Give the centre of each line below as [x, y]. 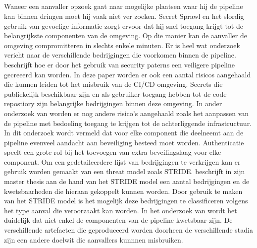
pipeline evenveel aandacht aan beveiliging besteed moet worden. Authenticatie [124, 142]
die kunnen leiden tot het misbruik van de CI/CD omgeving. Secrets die [113, 84]
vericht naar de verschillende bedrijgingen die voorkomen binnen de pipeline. [120, 55]
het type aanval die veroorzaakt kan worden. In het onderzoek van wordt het [121, 210]
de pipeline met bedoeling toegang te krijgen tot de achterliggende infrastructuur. [128, 123]
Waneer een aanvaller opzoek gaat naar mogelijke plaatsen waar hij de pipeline [124, 6]
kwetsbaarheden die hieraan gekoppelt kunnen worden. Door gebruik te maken [123, 191]
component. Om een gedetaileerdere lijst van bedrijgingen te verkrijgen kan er [122, 161]
